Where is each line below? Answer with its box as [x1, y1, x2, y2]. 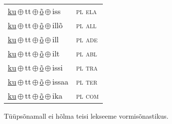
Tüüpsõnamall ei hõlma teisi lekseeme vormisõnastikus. [4, 111, 169, 121]
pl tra [76, 62, 98, 73]
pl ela [76, 5, 97, 17]
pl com [76, 90, 99, 101]
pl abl [76, 48, 97, 59]
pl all [76, 19, 96, 31]
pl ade [76, 34, 98, 45]
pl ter [76, 76, 97, 87]
